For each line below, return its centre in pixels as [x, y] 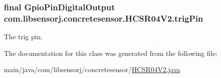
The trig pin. [23, 37]
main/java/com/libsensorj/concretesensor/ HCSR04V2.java [92, 69]
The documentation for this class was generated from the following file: [111, 53]
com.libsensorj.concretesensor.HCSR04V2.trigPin [104, 18]
